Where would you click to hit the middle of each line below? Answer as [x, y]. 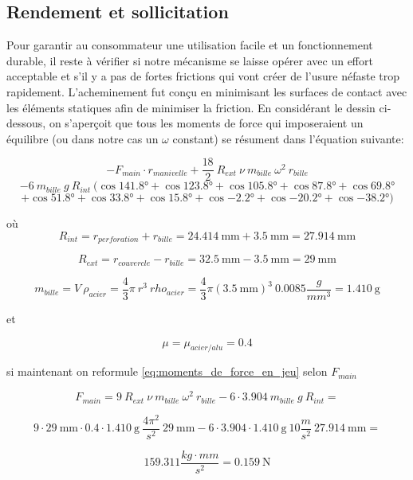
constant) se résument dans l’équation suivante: [288, 138]
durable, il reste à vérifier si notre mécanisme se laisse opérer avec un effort [190, 60]
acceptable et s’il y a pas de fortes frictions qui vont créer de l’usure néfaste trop [203, 76]
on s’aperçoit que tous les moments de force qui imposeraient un [206, 123]
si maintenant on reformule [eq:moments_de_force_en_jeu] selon [167, 371]
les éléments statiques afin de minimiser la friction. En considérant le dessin [191, 107]
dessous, [26, 123]
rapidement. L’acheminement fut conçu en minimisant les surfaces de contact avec [207, 91]
